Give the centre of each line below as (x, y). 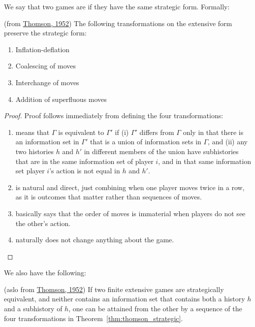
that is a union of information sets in (145, 142)
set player (30, 171)
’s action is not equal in (85, 171)
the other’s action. (43, 223)
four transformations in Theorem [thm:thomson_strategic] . (94, 318)
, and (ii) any (228, 142)
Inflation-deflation (43, 49)
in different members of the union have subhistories (161, 151)
